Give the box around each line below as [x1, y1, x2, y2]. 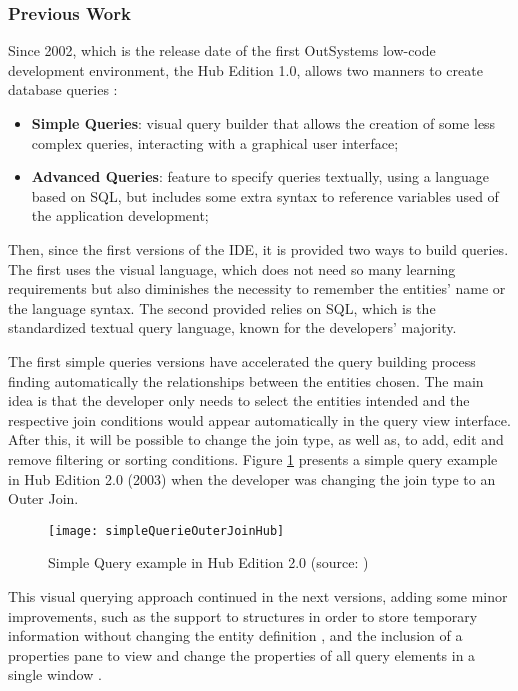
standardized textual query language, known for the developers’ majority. [8, 317, 457, 338]
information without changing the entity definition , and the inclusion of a [8, 625, 463, 646]
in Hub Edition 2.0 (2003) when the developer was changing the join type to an [8, 468, 496, 489]
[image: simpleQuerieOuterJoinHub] [48, 523, 285, 538]
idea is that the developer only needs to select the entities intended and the [8, 390, 470, 411]
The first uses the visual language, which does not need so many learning [8, 258, 456, 279]
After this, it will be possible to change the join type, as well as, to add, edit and [8, 429, 504, 450]
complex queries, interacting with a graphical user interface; [31, 132, 399, 153]
